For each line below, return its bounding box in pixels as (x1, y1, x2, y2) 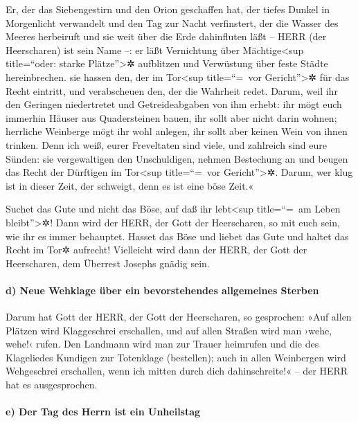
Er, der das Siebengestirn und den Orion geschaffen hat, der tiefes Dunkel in (6, 2, 330, 16)
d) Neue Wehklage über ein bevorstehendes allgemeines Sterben (6, 282, 319, 297)
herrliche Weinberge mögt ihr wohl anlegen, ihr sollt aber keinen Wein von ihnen (6, 124, 348, 138)
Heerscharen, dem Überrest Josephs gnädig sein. (6, 255, 210, 270)
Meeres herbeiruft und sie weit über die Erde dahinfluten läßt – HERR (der (6, 29, 327, 44)
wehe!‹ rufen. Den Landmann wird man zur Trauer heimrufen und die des (6, 336, 319, 351)
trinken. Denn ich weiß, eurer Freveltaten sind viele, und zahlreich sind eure (6, 137, 327, 152)
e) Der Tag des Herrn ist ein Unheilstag (6, 404, 201, 419)
